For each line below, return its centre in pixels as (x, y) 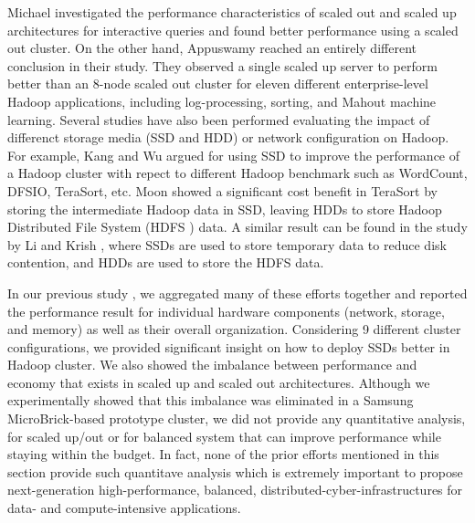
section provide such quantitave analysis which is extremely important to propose (235, 471)
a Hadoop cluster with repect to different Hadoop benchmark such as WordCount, (237, 173)
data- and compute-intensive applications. (124, 508)
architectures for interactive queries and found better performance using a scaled (233, 30)
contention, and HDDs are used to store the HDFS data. (166, 262)
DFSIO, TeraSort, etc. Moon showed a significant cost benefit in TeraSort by (222, 190)
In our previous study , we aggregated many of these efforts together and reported (237, 293)
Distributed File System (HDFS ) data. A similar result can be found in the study (237, 227)
